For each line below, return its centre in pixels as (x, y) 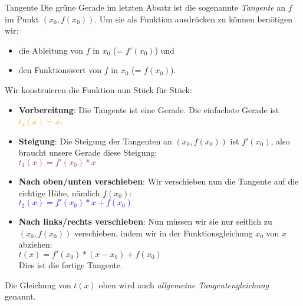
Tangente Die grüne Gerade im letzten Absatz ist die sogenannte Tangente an (145, 7)
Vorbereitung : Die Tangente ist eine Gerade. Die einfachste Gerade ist (149, 109)
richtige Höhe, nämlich (59, 193)
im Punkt (22, 19)
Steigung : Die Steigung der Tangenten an (95, 141)
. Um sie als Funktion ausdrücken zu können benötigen (193, 19)
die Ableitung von (51, 50)
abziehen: (35, 244)
